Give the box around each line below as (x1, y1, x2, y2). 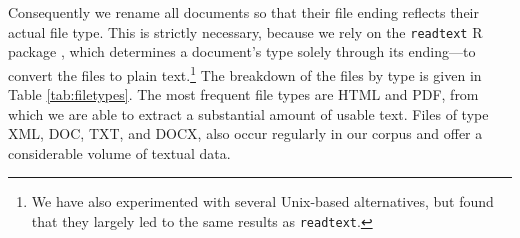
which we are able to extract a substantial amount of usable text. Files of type (8, 103, 489, 124)
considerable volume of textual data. (8, 142, 231, 163)
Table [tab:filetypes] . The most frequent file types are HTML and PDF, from (8, 84, 479, 105)
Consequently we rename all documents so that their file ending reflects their (8, 2, 479, 22)
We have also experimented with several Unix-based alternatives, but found (31, 191, 494, 212)
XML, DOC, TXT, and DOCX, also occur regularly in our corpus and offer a (8, 123, 483, 144)
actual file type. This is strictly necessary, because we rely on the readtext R (8, 21, 483, 42)
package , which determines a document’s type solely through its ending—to (8, 41, 476, 62)
